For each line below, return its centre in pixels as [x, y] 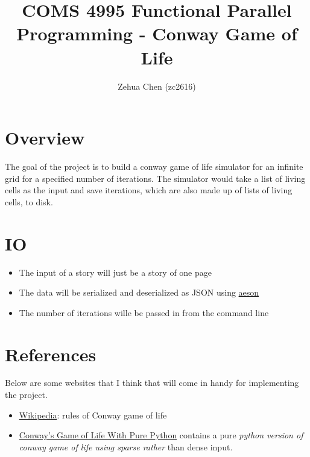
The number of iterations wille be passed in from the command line [144, 312]
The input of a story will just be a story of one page [115, 272]
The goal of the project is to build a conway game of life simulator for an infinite [154, 166]
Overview [45, 138]
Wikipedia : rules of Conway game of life [93, 415]
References [51, 354]
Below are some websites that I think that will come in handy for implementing [152, 383]
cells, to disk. [29, 201]
